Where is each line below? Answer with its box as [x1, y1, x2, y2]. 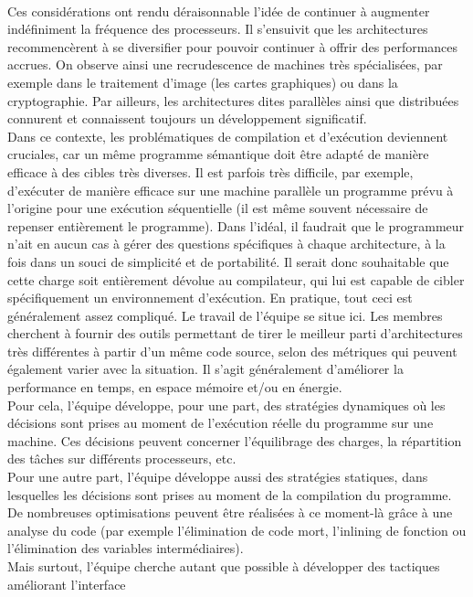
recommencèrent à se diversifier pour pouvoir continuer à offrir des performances [7, 37, 458, 56]
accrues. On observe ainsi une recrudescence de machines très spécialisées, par [7, 55, 443, 74]
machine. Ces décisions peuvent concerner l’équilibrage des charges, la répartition [7, 431, 462, 450]
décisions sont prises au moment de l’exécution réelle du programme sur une [7, 413, 434, 432]
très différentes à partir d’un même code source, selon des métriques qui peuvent [7, 341, 457, 360]
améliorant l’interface [7, 574, 126, 593]
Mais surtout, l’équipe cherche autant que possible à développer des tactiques [7, 557, 440, 575]
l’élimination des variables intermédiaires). [7, 538, 244, 558]
